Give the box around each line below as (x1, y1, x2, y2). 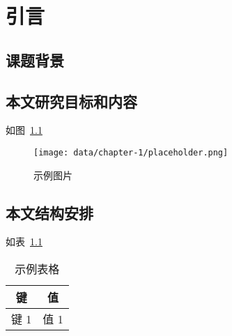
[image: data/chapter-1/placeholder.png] (33, 147, 229, 158)
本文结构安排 (6, 201, 93, 223)
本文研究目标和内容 (6, 90, 137, 112)
